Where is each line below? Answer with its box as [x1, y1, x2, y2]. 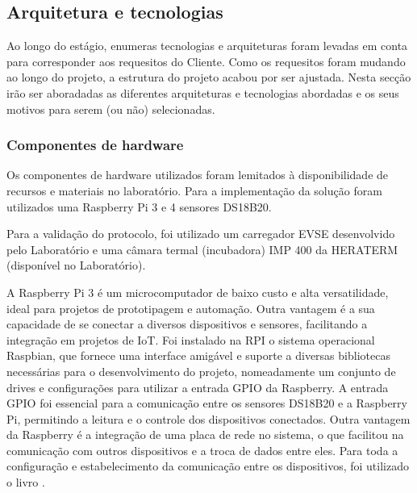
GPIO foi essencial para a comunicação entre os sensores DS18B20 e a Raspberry [6, 395, 407, 412]
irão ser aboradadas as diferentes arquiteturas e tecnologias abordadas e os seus [6, 84, 399, 101]
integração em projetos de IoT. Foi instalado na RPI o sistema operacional [6, 331, 375, 348]
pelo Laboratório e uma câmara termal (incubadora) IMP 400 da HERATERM [6, 240, 398, 257]
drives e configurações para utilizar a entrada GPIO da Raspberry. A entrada [6, 378, 389, 395]
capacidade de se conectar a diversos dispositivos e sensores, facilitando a [6, 315, 368, 332]
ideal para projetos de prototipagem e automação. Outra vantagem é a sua [6, 299, 375, 316]
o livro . [6, 474, 45, 491]
